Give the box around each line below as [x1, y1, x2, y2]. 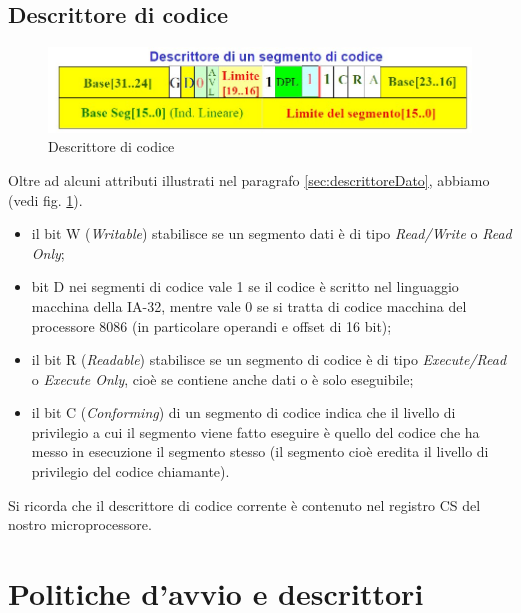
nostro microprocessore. [8, 514, 152, 535]
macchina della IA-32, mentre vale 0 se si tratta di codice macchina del [31, 295, 467, 316]
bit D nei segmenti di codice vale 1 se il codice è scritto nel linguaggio [31, 276, 459, 297]
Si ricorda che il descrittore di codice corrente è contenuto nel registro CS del [8, 494, 481, 515]
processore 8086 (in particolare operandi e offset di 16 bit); [31, 315, 392, 336]
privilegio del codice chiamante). [31, 461, 230, 482]
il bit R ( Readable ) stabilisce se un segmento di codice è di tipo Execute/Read [31, 349, 507, 370]
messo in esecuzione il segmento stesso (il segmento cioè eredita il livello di [31, 441, 489, 462]
